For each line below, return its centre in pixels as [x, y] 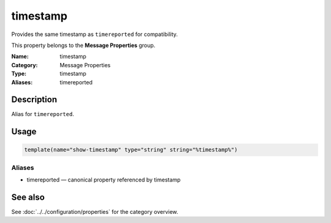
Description [34, 100]
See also [28, 197]
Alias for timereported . [43, 114]
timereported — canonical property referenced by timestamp [104, 180]
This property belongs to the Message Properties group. [83, 45]
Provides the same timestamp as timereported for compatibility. [94, 34]
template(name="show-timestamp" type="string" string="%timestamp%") [131, 150]
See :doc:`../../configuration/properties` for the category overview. [95, 212]
